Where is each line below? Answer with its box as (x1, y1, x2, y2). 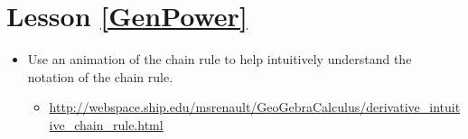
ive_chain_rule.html (49, 115, 164, 134)
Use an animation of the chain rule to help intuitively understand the (27, 50, 412, 69)
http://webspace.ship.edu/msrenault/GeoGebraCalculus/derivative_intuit (49, 97, 461, 116)
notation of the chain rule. (27, 67, 173, 86)
